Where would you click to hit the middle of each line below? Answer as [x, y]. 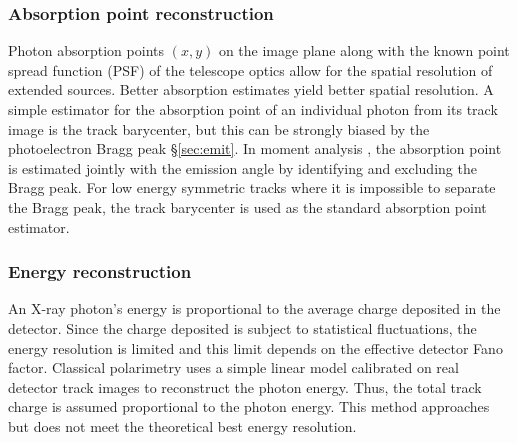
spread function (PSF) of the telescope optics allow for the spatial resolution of [250, 69]
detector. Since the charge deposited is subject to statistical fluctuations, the [242, 327]
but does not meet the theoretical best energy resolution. [182, 425]
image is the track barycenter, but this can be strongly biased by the [219, 128]
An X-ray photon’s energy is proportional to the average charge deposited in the [254, 308]
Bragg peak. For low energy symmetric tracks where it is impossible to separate [252, 187]
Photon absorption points [86, 50]
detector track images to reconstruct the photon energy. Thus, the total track [245, 386]
